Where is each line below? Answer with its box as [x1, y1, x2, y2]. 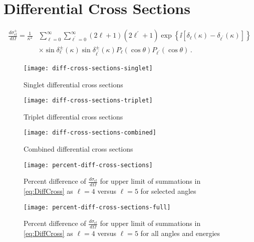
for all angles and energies [140, 228, 220, 238]
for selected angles [140, 186, 196, 196]
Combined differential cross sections [24, 144, 133, 154]
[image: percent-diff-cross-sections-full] [24, 203, 171, 211]
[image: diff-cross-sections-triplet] [24, 97, 153, 104]
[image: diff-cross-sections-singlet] [24, 64, 153, 72]
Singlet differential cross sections [24, 79, 123, 89]
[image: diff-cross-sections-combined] [24, 129, 156, 137]
